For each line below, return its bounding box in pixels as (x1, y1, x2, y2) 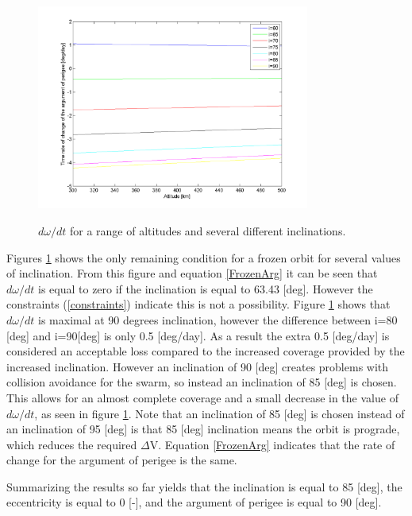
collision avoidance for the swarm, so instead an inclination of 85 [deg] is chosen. (6, 374, 397, 390)
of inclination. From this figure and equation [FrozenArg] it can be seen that (6, 265, 378, 281)
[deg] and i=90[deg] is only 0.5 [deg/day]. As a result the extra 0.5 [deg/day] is (6, 327, 390, 343)
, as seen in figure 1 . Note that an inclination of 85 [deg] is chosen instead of (34, 405, 405, 421)
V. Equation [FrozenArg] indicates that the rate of (149, 436, 395, 452)
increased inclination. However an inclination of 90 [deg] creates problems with (6, 358, 389, 374)
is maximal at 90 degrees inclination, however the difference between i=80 (38, 311, 398, 328)
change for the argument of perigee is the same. (6, 452, 237, 468)
